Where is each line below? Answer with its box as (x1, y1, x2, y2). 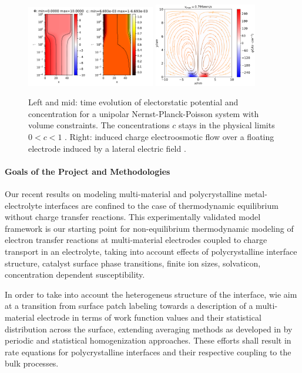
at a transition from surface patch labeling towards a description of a (5, 299, 253, 312)
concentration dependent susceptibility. (5, 268, 145, 281)
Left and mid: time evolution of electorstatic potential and (28, 96, 239, 108)
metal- (244, 187, 267, 199)
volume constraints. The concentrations (28, 119, 170, 131)
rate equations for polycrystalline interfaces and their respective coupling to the (5, 345, 291, 358)
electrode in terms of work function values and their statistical (37, 311, 261, 323)
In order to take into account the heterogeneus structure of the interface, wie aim (5, 288, 297, 300)
